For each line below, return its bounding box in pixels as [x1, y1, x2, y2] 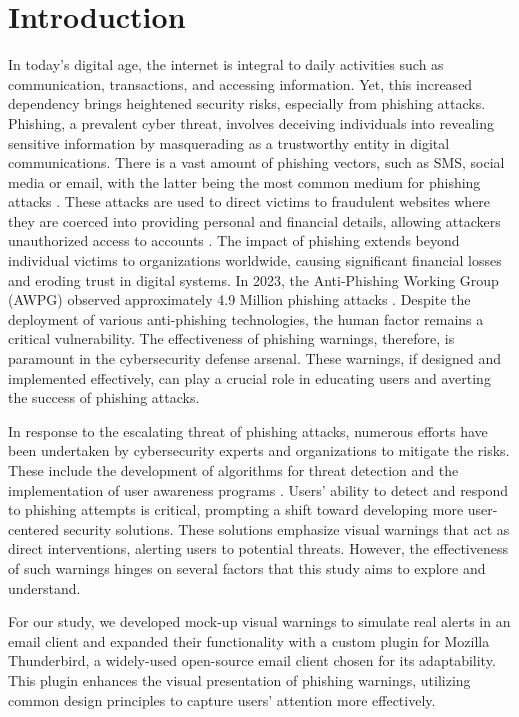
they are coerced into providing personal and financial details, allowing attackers [8, 210, 501, 231]
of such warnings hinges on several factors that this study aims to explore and [8, 557, 486, 578]
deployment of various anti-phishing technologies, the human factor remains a [8, 308, 484, 329]
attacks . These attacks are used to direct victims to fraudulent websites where [8, 191, 491, 212]
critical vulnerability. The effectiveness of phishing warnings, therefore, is [8, 328, 455, 349]
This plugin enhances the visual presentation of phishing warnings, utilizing [8, 669, 471, 690]
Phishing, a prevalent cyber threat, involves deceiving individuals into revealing [8, 112, 494, 133]
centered [8, 518, 59, 539]
